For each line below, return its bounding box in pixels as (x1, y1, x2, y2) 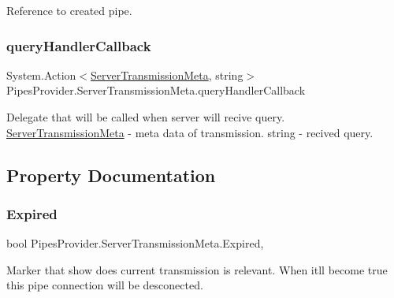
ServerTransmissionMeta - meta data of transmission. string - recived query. (6, 124, 374, 140)
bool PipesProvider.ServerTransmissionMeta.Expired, (6, 235, 264, 251)
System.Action (6, 66, 76, 83)
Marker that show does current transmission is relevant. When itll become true (6, 261, 388, 278)
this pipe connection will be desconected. (6, 277, 203, 293)
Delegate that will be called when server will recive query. (6, 109, 285, 125)
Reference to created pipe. (6, 2, 132, 18)
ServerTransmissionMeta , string (91, 66, 243, 83)
